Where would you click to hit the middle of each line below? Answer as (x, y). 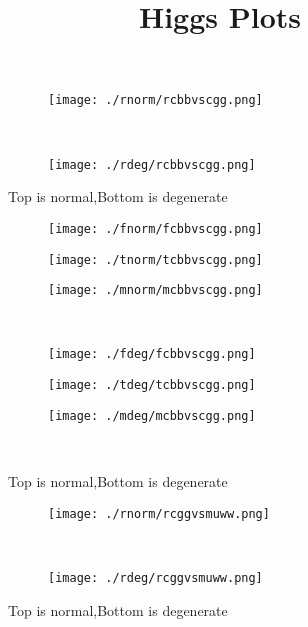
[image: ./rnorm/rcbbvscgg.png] (155, 100)
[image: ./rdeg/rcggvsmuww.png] (155, 577)
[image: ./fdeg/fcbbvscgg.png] (152, 354)
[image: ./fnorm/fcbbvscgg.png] (155, 228)
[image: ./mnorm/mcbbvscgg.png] (155, 290)
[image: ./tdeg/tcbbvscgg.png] (152, 385)
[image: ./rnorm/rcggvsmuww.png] (159, 513)
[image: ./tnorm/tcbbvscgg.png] (155, 259)
